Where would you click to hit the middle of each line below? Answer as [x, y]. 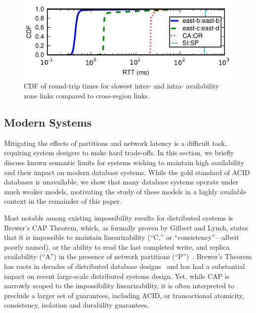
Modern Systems [48, 122]
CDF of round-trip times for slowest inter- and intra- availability [122, 86]
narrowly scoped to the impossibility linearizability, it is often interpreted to [119, 286]
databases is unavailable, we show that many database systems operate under [121, 182]
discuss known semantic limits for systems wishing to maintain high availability [124, 162]
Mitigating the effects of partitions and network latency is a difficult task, [115, 143]
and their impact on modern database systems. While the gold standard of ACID [127, 172]
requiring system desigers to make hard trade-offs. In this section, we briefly [119, 153]
